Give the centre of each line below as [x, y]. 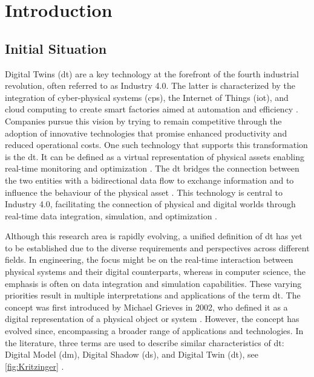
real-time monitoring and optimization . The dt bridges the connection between [152, 168]
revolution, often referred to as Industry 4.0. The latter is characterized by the [150, 85]
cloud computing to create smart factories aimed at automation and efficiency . [152, 109]
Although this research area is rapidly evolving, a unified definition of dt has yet [154, 236]
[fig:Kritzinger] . [34, 366]
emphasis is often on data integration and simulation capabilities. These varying [153, 283]
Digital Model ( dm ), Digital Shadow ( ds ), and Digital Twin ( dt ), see [132, 354]
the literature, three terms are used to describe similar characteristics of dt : [145, 342]
